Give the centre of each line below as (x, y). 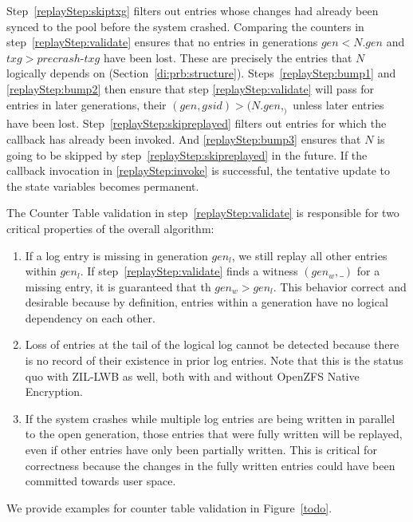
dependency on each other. (90, 317)
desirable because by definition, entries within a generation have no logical (206, 302)
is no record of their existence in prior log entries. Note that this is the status (214, 360)
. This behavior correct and (340, 286)
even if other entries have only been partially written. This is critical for (201, 450)
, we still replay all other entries (309, 255)
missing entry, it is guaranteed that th (118, 286)
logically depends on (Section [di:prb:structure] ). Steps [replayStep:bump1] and (201, 73)
